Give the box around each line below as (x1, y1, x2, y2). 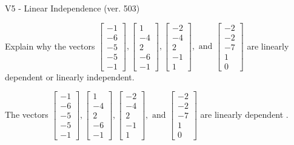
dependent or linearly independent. (5, 70, 135, 83)
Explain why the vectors (5, 39, 95, 52)
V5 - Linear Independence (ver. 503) (5, 2, 140, 14)
